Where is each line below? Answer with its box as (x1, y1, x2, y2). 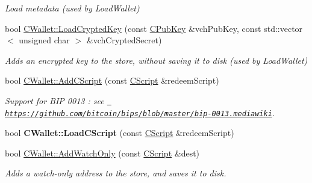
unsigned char (19, 34, 70, 46)
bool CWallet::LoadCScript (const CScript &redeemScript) (5, 126, 234, 139)
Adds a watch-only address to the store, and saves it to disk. (5, 167, 226, 179)
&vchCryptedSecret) (86, 34, 162, 46)
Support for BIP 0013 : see (5, 94, 104, 107)
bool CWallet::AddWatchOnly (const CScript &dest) (5, 146, 200, 159)
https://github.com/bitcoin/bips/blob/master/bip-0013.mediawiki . (5, 106, 275, 119)
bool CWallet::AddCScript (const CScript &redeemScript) (5, 74, 219, 87)
